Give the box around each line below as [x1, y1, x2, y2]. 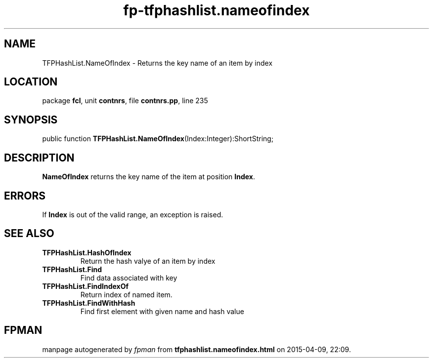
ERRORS [4, 189, 46, 202]
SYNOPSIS [4, 113, 58, 126]
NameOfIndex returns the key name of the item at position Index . [42, 172, 256, 181]
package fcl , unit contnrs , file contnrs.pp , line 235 [42, 96, 208, 105]
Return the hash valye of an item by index [80, 256, 216, 265]
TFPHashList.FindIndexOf [42, 282, 129, 290]
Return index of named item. [80, 290, 173, 299]
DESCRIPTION [4, 151, 75, 164]
